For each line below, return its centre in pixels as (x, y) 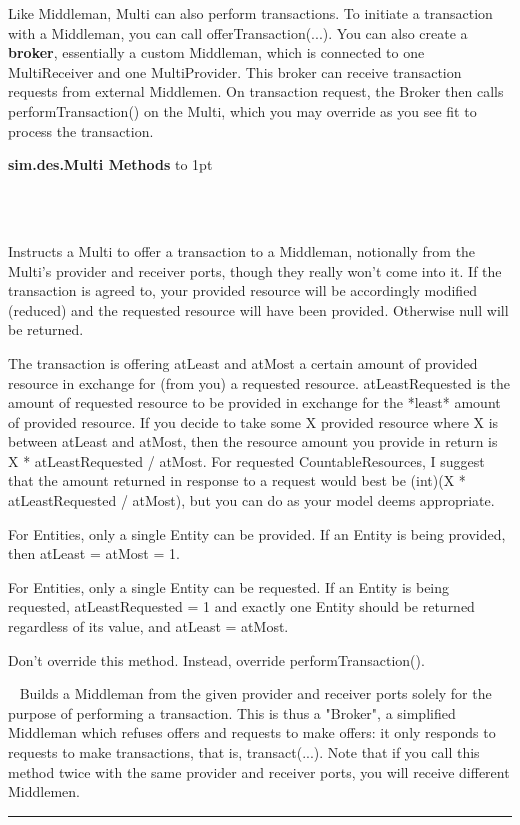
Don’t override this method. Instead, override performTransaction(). (216, 659)
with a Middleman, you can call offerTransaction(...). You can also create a (238, 32)
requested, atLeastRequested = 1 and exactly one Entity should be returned (241, 606)
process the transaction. (81, 130)
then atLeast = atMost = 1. (94, 553)
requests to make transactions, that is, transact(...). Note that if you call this (244, 752)
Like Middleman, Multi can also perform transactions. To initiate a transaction (250, 13)
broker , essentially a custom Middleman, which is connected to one (216, 52)
